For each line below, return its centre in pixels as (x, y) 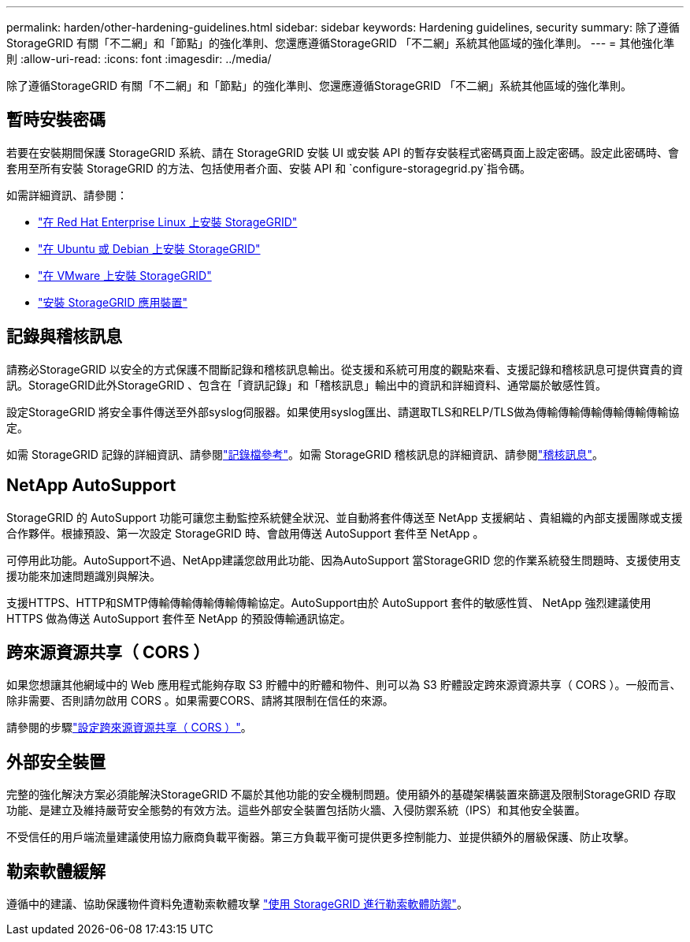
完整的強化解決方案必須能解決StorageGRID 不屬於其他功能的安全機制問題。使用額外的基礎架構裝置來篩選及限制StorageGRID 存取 (341, 795)
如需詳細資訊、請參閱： (67, 195)
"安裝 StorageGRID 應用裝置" (113, 302)
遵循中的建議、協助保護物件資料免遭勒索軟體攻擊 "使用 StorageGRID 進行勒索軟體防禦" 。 (237, 904)
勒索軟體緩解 (56, 871)
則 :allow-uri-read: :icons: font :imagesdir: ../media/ (139, 59)
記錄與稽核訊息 (64, 337)
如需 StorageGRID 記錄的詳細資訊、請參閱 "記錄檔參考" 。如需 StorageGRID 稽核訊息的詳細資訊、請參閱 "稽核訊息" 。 (305, 454)
